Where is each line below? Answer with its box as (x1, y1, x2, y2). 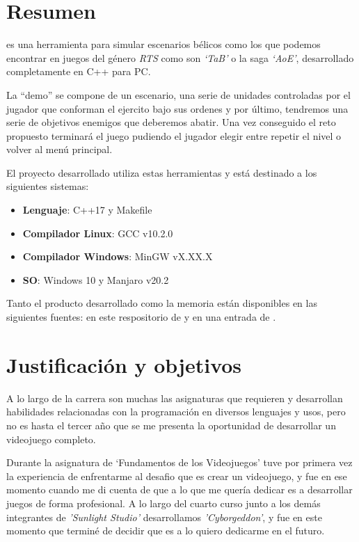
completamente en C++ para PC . (6, 64, 151, 79)
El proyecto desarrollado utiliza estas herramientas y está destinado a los (6, 165, 317, 180)
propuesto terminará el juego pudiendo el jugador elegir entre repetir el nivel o (6, 128, 342, 143)
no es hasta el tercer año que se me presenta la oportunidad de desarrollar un (6, 417, 336, 432)
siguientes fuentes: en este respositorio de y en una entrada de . (6, 310, 276, 324)
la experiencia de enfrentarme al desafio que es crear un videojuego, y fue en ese (6, 468, 347, 483)
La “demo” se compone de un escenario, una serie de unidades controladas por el (6, 87, 351, 102)
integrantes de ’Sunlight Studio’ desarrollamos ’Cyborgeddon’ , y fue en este (6, 509, 322, 524)
